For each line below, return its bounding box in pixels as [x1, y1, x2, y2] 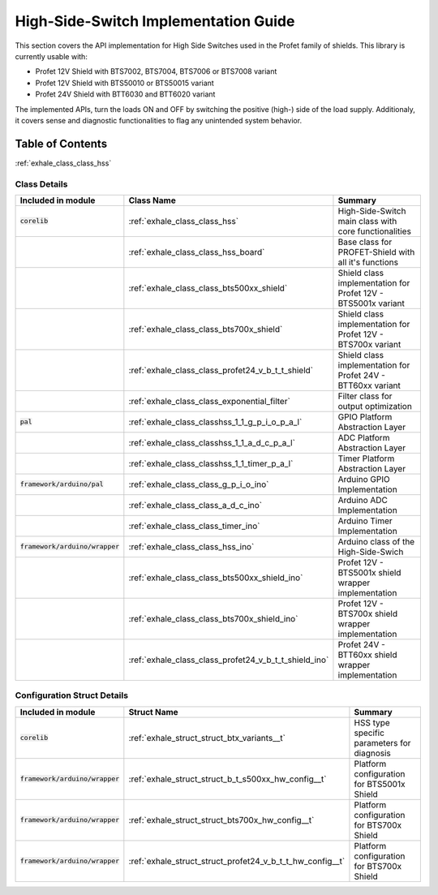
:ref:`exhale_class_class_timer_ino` [128, 520, 260, 531]
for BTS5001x [354, 778, 406, 790]
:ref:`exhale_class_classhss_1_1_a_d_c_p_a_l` [128, 437, 296, 448]
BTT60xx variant [337, 380, 401, 391]
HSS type [354, 716, 391, 728]
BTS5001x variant [337, 297, 405, 308]
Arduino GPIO [337, 473, 390, 484]
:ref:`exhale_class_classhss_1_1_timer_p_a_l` [128, 458, 294, 469]
